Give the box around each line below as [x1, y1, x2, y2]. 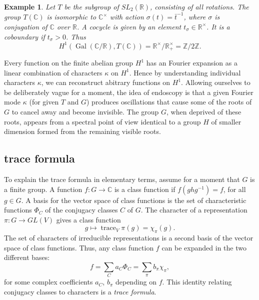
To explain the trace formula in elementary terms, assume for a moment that [4, 174, 240, 184]
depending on [115, 276, 157, 287]
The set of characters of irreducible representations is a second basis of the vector [4, 232, 253, 243]
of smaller [211, 116, 241, 126]
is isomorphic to [46, 11, 96, 22]
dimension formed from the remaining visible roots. [4, 126, 161, 136]
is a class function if [114, 183, 175, 194]
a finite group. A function [4, 183, 82, 194]
